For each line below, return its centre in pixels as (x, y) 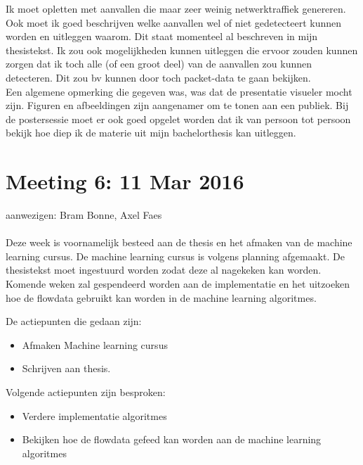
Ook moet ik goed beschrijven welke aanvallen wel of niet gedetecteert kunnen (174, 22)
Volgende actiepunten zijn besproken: (86, 392)
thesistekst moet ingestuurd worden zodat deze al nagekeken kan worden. (164, 270)
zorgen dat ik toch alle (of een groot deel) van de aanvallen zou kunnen (159, 64)
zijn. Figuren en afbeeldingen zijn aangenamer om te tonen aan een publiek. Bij (177, 105)
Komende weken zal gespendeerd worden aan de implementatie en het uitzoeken (178, 284)
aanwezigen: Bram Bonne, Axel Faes (84, 215)
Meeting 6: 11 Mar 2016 (125, 181)
